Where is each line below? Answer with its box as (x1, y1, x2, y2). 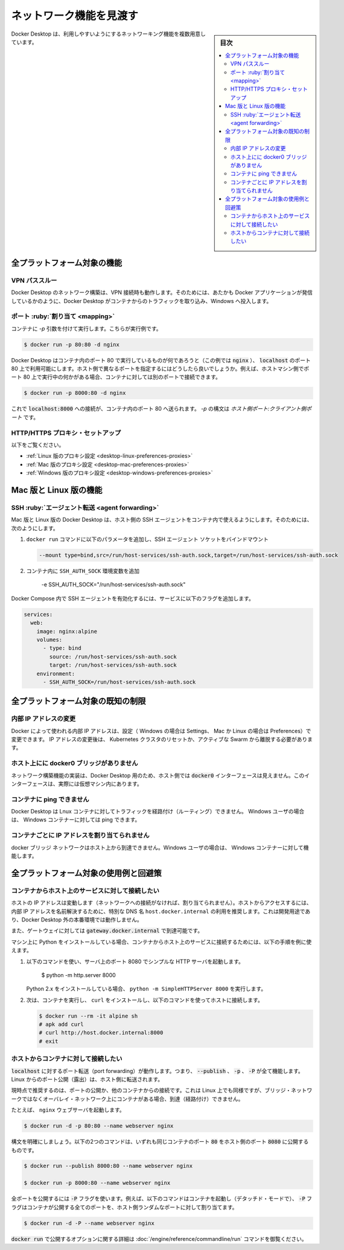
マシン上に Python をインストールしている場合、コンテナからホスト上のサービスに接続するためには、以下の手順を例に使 (11, 938, 312, 945)
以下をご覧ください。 (11, 441, 65, 448)
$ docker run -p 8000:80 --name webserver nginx (24, 1179, 171, 1187)
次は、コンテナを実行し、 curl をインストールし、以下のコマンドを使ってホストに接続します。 (26, 996, 264, 1004)
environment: (36, 670, 75, 677)
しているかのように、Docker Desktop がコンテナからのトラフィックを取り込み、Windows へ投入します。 (11, 297, 272, 304)
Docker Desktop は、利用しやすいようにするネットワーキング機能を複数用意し (11, 30, 206, 37)
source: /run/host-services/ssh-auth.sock (49, 653, 177, 660)
